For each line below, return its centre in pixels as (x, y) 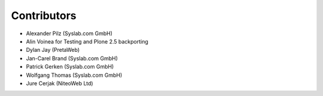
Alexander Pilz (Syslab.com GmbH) (69, 33)
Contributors (44, 16)
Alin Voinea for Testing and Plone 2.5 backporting (87, 41)
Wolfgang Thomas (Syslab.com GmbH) (74, 75)
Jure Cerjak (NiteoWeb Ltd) (60, 83)
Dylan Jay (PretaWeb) (53, 50)
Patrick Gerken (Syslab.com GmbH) (70, 67)
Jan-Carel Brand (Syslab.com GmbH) (72, 58)
